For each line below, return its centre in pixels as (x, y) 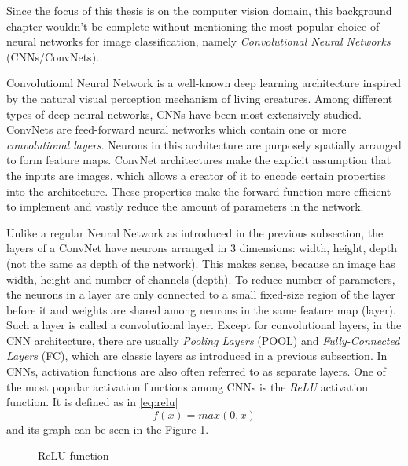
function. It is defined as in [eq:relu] (92, 402)
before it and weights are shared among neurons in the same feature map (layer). (201, 309)
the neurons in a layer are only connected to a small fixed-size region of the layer (201, 294)
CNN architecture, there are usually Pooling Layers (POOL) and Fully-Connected (203, 340)
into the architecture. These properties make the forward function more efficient (199, 191)
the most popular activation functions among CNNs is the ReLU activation (187, 386)
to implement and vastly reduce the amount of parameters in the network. (185, 206)
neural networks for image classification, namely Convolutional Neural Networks (198, 41)
